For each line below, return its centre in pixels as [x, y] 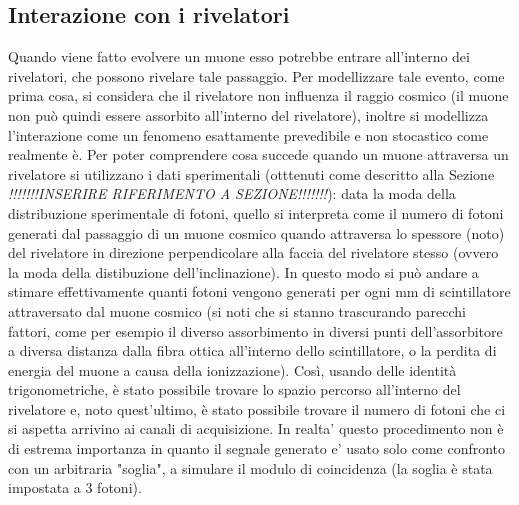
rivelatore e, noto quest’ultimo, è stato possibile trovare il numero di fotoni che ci [257, 408]
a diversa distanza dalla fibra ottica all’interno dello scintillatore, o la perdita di [252, 350]
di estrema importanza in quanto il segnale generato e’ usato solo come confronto [257, 448]
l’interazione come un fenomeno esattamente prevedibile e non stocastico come [248, 134]
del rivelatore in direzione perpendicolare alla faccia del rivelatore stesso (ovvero [253, 252]
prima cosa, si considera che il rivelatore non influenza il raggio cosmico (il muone [258, 95]
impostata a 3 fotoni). [75, 487]
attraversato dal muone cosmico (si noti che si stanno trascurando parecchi [237, 310]
